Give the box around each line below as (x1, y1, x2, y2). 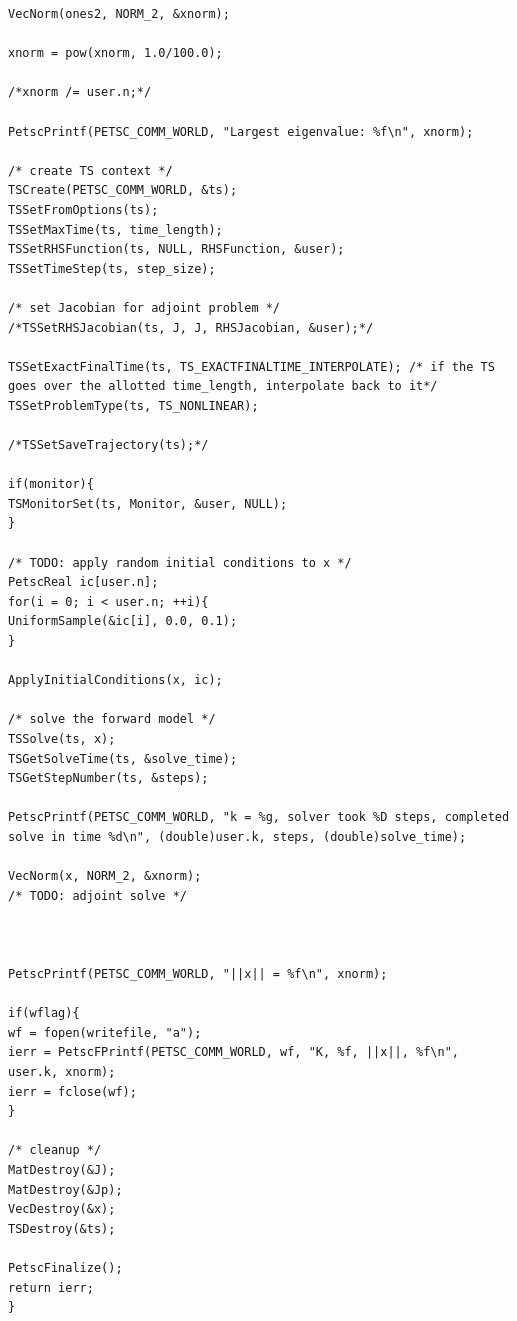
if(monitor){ (8, 477, 94, 492)
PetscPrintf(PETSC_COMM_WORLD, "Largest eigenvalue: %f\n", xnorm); (8, 124, 474, 139)
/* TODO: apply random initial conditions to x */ (8, 555, 352, 570)
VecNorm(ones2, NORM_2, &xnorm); (8, 7, 230, 21)
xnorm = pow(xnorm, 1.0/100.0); (8, 46, 223, 61)
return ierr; (8, 1280, 94, 1295)
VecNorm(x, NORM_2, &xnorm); (8, 869, 202, 884)
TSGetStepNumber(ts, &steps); (8, 771, 209, 786)
